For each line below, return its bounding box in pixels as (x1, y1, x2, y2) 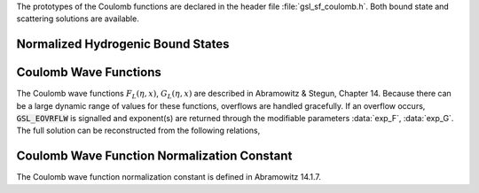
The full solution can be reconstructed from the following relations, (16, 125, 261, 136)
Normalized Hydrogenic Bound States (16, 36, 230, 52)
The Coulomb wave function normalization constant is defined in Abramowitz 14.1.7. (16, 172, 321, 182)
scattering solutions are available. (16, 13, 139, 24)
